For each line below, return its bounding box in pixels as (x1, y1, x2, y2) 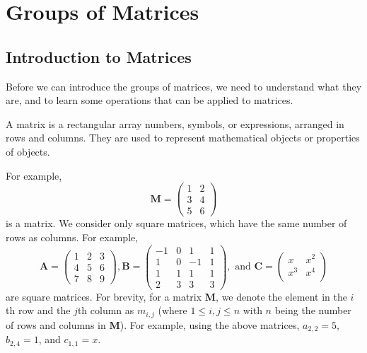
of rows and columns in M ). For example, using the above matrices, (6, 317, 300, 332)
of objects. (6, 144, 50, 158)
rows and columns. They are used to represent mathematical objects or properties (6, 130, 360, 145)
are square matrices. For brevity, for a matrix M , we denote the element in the (6, 289, 347, 303)
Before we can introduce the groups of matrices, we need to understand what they (6, 79, 362, 93)
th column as (77, 303, 134, 318)
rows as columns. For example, (6, 229, 139, 244)
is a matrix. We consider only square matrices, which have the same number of (6, 216, 347, 231)
